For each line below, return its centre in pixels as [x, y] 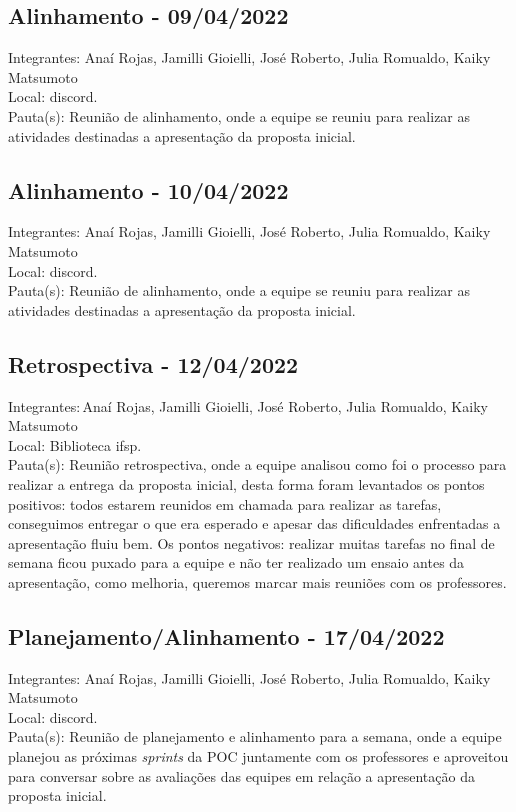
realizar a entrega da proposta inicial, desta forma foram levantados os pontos [246, 483]
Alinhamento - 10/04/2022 [148, 189]
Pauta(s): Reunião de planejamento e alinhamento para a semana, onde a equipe [255, 736]
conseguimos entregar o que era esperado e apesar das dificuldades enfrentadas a [254, 523]
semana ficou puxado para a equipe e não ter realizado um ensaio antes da [236, 562]
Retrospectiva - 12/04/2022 [153, 363]
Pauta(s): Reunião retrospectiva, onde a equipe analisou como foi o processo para [257, 464]
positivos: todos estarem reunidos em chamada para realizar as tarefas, [225, 503]
